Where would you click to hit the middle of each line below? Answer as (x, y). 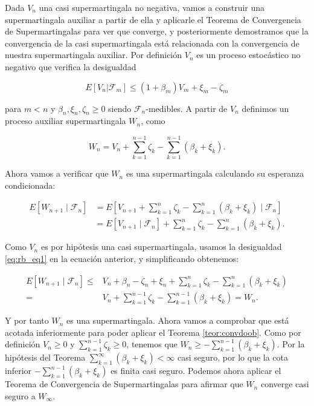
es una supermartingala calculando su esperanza (215, 173)
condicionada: (30, 185)
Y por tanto (27, 320)
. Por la (291, 344)
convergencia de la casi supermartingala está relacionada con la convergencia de (152, 43)
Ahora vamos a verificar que (57, 173)
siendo (120, 108)
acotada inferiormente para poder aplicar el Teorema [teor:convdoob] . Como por (153, 332)
